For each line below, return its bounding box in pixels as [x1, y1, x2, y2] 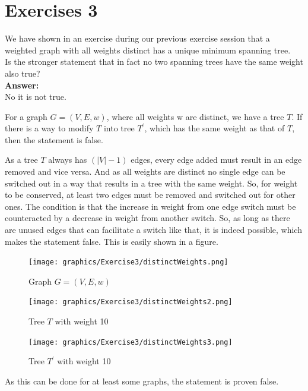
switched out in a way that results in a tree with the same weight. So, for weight [5, 176, 298, 189]
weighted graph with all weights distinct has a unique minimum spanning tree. [5, 43, 291, 56]
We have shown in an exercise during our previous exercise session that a [5, 32, 270, 45]
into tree [103, 122, 135, 134]
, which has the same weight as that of [144, 122, 285, 134]
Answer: [5, 78, 39, 91]
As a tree [5, 153, 38, 166]
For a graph [5, 110, 47, 122]
